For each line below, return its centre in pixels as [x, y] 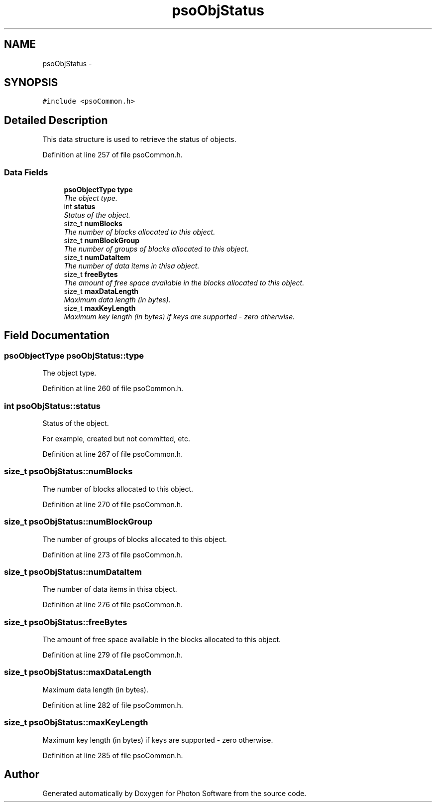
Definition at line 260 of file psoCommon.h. [113, 389]
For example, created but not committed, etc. [116, 439]
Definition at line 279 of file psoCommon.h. [113, 655]
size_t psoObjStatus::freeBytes [66, 622]
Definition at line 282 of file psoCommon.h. [113, 705]
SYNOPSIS [31, 83]
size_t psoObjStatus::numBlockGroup [78, 522]
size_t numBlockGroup [102, 241]
